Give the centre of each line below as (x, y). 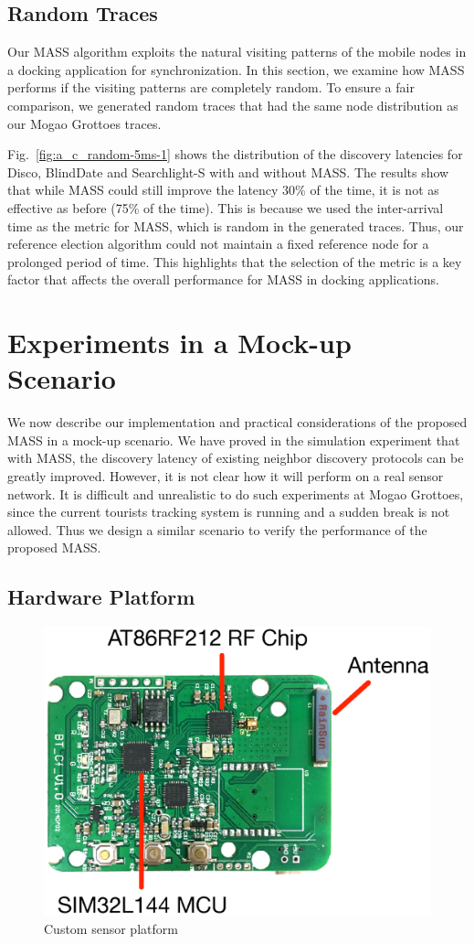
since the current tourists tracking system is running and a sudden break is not (229, 512)
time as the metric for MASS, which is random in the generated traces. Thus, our (236, 225)
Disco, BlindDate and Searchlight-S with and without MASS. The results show (228, 172)
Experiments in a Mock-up (179, 343)
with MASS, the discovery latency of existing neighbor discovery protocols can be (236, 458)
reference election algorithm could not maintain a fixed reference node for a (218, 244)
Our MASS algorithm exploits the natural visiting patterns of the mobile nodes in (237, 52)
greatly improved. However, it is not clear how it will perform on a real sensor (226, 476)
